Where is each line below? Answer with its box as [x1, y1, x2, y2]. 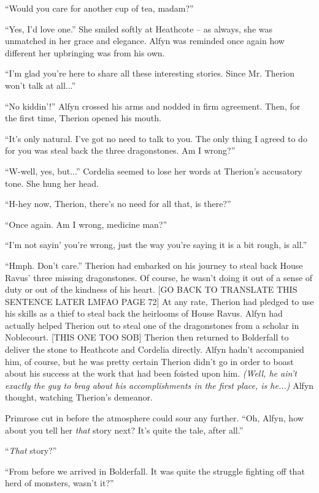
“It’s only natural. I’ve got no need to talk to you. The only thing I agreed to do [5, 132, 307, 145]
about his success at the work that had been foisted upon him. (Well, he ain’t [5, 367, 297, 380]
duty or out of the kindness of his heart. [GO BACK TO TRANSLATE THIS [5, 283, 298, 296]
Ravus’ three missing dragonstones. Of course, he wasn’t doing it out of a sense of [5, 271, 313, 284]
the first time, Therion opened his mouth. [5, 111, 161, 124]
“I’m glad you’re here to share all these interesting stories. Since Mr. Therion [5, 67, 294, 80]
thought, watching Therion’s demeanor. [5, 391, 153, 404]
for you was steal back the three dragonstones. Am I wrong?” [5, 144, 236, 157]
